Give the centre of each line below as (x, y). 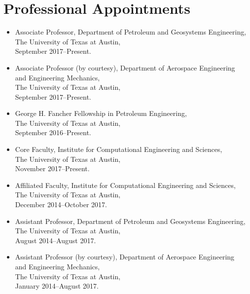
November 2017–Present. (52, 168)
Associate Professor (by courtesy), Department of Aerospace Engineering (125, 67)
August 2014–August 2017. (55, 240)
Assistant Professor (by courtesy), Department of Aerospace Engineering (125, 257)
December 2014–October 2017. (61, 204)
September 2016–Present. (53, 132)
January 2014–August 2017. (57, 286)
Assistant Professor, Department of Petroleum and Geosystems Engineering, (130, 221)
